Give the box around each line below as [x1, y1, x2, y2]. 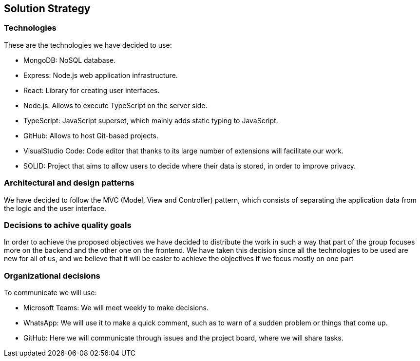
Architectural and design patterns [4, 178, 134, 188]
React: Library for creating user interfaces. [23, 86, 160, 95]
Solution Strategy [4, 2, 91, 15]
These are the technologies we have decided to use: [4, 40, 172, 49]
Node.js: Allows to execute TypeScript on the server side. [23, 101, 208, 110]
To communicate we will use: [4, 288, 97, 297]
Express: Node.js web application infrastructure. [23, 71, 178, 79]
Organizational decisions [4, 270, 100, 281]
